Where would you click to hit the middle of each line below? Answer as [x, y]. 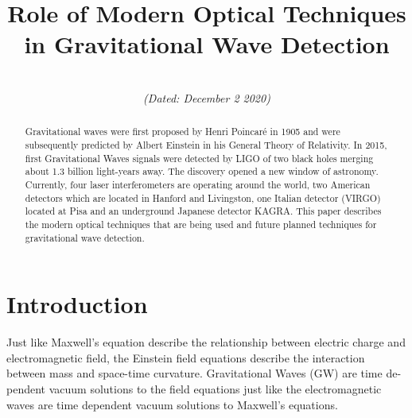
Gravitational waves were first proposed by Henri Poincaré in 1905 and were [183, 132]
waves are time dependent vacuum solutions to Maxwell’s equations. [172, 404]
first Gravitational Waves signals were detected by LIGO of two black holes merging [199, 158]
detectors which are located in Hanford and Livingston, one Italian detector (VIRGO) [203, 197]
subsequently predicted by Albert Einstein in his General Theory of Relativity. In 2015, [206, 144]
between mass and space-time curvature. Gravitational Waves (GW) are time [194, 373]
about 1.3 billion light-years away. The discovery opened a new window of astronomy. [202, 171]
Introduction [77, 304]
